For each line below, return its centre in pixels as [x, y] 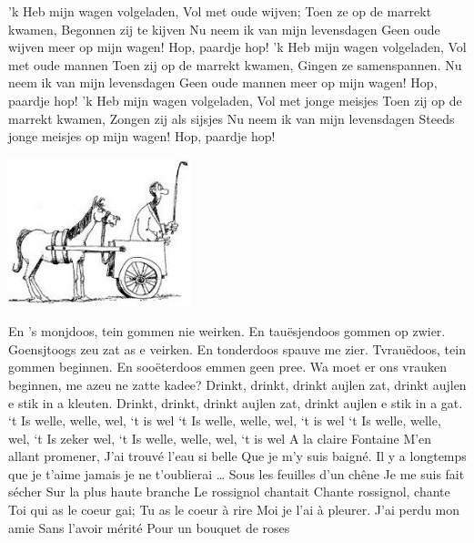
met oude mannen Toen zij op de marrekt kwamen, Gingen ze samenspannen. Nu [235, 64]
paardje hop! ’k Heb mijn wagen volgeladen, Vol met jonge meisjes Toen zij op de [235, 100]
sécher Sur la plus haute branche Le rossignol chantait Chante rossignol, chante [229, 492]
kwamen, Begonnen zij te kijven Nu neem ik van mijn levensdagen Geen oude [224, 29]
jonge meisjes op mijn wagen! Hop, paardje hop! [142, 136]
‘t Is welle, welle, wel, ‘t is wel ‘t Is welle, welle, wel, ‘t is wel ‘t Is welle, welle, [225, 420]
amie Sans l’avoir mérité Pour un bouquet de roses [149, 527]
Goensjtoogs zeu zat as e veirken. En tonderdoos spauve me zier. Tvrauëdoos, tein [237, 348]
